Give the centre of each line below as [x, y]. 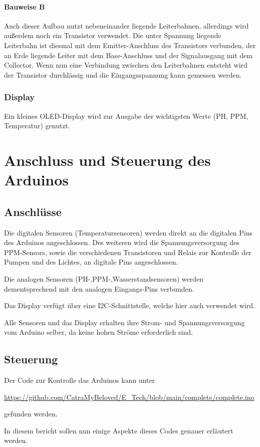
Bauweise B [25, 6]
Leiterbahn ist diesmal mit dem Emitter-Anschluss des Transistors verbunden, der [130, 45]
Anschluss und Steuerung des [107, 160]
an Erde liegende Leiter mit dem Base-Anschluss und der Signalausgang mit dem [128, 55]
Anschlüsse [33, 211]
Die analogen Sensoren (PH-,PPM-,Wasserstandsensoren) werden [104, 278]
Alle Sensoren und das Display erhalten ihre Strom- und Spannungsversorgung [124, 322]
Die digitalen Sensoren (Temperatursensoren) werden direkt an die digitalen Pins [128, 232]
